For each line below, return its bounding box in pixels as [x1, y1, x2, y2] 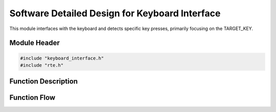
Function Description [9, 77, 78, 86]
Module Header [9, 39, 60, 47]
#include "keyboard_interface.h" [20, 55, 104, 61]
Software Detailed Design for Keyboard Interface [9, 8, 221, 19]
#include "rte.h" [20, 62, 64, 68]
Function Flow [9, 93, 56, 102]
